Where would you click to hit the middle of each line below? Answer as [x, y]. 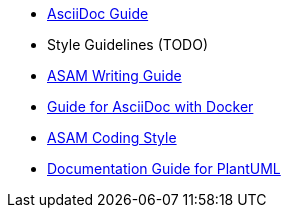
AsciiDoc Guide [98, 13]
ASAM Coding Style [112, 137]
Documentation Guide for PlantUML [164, 168]
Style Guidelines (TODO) [127, 44]
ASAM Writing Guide [114, 75]
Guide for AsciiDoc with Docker [150, 106]
